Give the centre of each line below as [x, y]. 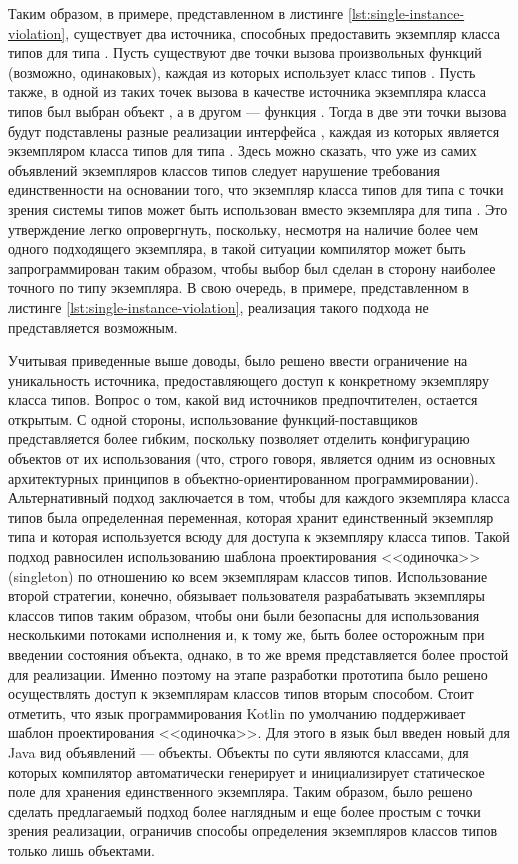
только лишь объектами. [81, 849]
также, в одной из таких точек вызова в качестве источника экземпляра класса [247, 91]
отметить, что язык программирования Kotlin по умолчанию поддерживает [237, 712]
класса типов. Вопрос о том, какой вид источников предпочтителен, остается [243, 399]
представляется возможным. [93, 326]
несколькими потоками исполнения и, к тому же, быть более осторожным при [246, 634]
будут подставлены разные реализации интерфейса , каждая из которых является [254, 130]
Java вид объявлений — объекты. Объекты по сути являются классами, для [238, 751]
